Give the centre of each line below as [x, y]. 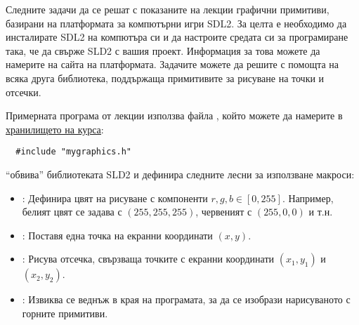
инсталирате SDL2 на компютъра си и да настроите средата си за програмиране [177, 37]
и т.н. [321, 212]
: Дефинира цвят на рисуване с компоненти [115, 198]
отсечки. [24, 92]
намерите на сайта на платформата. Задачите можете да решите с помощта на [172, 64]
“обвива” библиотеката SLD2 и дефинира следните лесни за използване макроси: [180, 174]
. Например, [308, 198]
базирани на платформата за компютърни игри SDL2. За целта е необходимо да [176, 23]
